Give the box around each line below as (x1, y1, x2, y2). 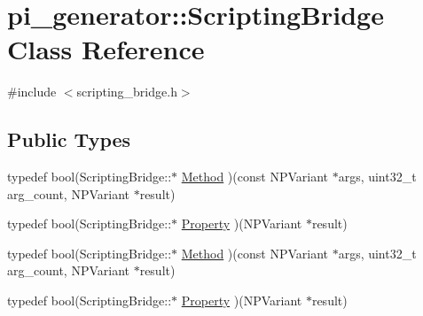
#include (7, 82, 57, 101)
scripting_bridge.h (76, 82, 177, 101)
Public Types (7, 126, 131, 153)
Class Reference (7, 31, 205, 67)
